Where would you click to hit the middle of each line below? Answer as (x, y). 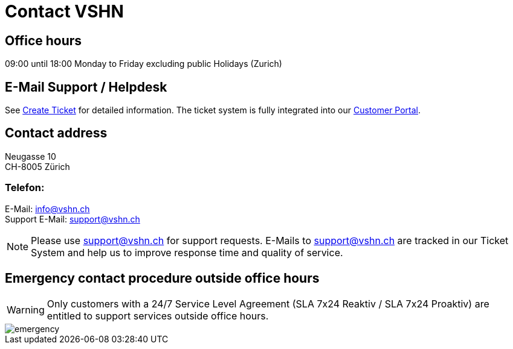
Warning (26, 310)
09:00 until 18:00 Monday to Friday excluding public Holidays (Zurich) (144, 64)
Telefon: (25, 188)
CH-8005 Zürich (37, 166)
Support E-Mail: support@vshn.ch (73, 219)
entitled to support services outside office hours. (158, 316)
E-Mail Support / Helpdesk (86, 87)
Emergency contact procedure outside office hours (162, 278)
